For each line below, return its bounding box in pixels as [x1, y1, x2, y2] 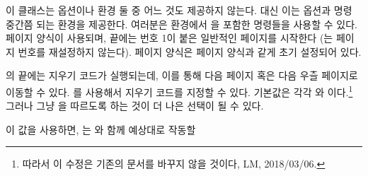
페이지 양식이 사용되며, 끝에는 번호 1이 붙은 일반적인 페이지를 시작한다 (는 [6, 30, 333, 45]
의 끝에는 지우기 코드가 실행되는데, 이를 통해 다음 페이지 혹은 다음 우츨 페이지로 [6, 68, 358, 83]
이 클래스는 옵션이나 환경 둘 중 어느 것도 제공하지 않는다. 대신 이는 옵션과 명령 [6, 3, 352, 17]
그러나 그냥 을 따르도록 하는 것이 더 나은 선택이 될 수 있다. [6, 98, 264, 113]
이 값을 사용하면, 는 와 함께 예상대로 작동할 [6, 122, 196, 136]
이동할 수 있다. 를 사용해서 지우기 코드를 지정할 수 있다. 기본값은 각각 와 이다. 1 [6, 82, 353, 99]
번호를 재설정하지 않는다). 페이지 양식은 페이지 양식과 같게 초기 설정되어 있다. [18, 44, 362, 59]
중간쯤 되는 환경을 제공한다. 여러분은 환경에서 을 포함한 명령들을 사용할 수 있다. [6, 16, 357, 31]
